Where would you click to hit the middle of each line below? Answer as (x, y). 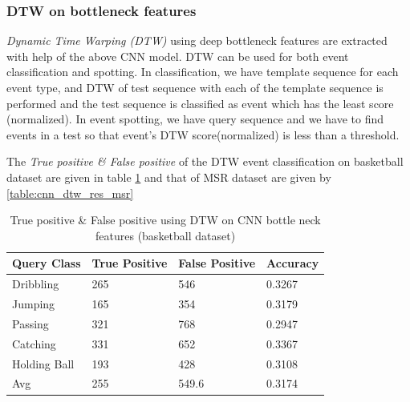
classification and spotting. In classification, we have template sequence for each (203, 72)
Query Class (47, 263)
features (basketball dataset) (166, 235)
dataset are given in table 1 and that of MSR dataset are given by (169, 177)
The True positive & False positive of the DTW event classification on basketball (205, 161)
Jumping (34, 304)
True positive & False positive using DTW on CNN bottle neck (165, 220)
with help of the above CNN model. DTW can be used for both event (178, 56)
